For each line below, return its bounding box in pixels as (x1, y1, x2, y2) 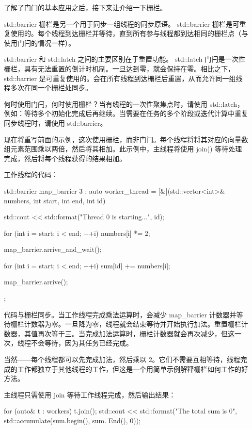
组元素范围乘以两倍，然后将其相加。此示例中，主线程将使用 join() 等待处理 (4, 144, 242, 154)
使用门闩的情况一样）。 (4, 37, 75, 48)
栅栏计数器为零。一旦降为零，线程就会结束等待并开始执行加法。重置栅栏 (10, 319, 241, 329)
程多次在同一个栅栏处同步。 (4, 82, 92, 93)
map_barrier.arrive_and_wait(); (4, 244, 102, 254)
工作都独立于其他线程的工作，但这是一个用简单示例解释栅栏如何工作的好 (17, 363, 248, 374)
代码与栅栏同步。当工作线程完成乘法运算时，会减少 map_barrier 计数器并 (4, 309, 236, 319)
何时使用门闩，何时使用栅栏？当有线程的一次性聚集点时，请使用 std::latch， (4, 99, 244, 109)
